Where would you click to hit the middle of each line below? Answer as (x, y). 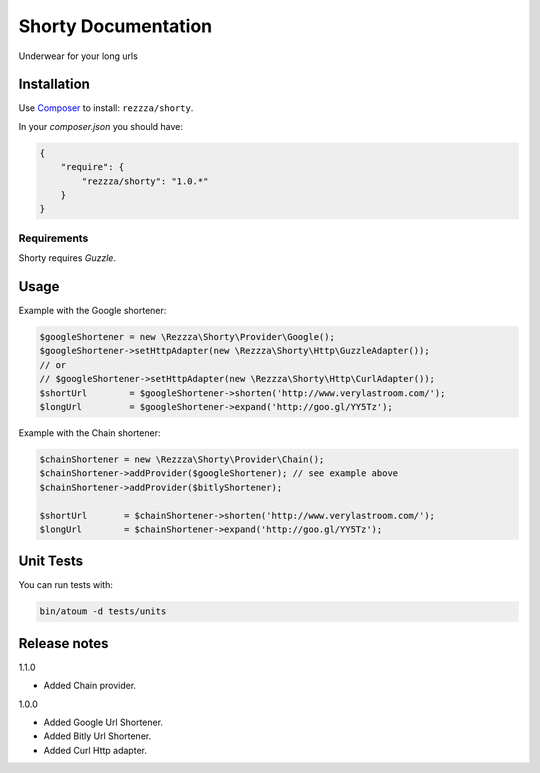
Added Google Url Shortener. (103, 722)
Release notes (63, 643)
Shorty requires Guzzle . (67, 258)
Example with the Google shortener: (92, 311)
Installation (54, 84)
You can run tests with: (66, 585)
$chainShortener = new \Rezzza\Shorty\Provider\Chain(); (182, 459)
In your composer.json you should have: (101, 126)
